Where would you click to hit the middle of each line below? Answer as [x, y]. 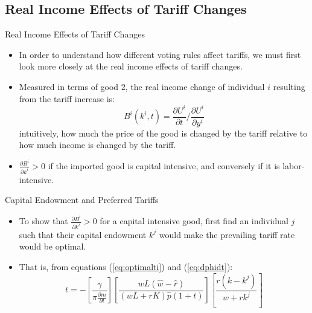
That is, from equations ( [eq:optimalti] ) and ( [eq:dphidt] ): [126, 267]
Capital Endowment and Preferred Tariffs [82, 200]
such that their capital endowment [83, 234]
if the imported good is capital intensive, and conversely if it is [164, 165]
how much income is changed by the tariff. [97, 145]
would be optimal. [53, 246]
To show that [43, 221]
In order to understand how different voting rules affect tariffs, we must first [160, 54]
